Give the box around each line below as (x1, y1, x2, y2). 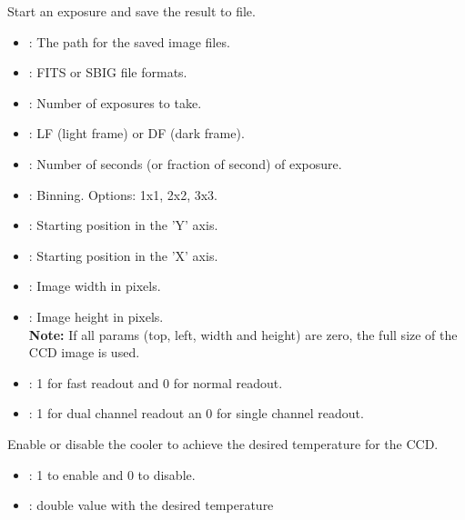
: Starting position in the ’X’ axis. (28, 245, 218, 265)
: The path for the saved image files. (28, 32, 230, 51)
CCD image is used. (28, 343, 140, 362)
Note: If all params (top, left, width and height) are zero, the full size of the (28, 325, 458, 344)
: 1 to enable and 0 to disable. (28, 465, 196, 484)
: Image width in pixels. (28, 276, 161, 295)
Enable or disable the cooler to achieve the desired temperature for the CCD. (7, 434, 439, 453)
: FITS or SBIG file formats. (28, 63, 187, 82)
